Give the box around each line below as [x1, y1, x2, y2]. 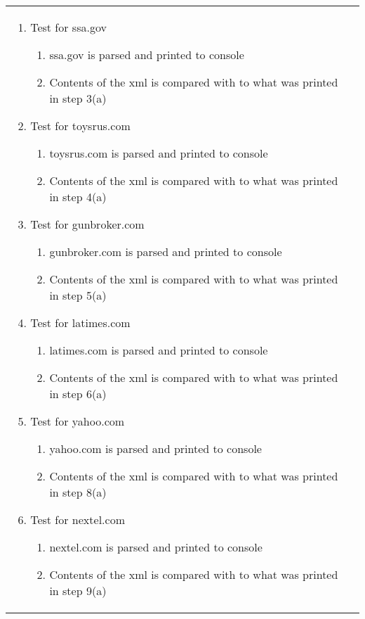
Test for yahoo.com [30, 413, 125, 429]
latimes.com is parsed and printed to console [49, 342, 268, 358]
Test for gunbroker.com [30, 216, 145, 232]
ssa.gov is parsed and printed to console [49, 46, 244, 63]
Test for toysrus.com [30, 117, 131, 134]
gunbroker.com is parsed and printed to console [49, 243, 282, 260]
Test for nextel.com [30, 511, 125, 528]
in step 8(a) [49, 484, 107, 500]
